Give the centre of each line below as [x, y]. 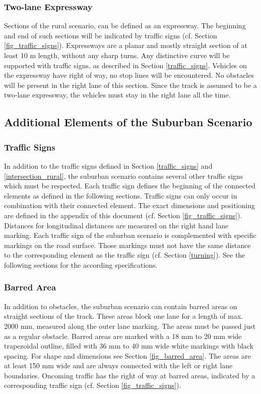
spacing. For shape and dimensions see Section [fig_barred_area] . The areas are [127, 355]
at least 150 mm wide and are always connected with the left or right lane [118, 365]
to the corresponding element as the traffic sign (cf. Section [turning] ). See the [125, 255]
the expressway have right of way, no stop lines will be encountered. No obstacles [129, 75]
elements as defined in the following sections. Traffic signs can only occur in [121, 195]
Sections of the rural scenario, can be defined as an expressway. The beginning [125, 26]
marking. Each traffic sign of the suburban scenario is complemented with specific [130, 235]
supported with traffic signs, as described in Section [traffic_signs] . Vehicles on [125, 65]
